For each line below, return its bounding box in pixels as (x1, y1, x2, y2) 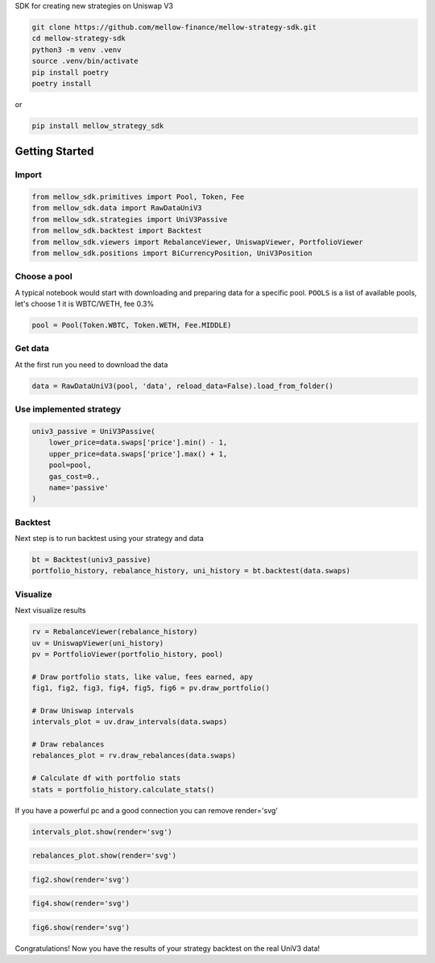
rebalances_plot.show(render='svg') (31, 851, 177, 861)
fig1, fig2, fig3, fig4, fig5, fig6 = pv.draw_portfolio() (31, 684, 270, 692)
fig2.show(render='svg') (31, 874, 130, 884)
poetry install (31, 79, 92, 88)
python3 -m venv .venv (31, 45, 122, 54)
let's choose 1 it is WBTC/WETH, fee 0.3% (14, 299, 155, 309)
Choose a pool (14, 271, 72, 282)
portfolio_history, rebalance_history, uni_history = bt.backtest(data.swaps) (31, 566, 350, 576)
